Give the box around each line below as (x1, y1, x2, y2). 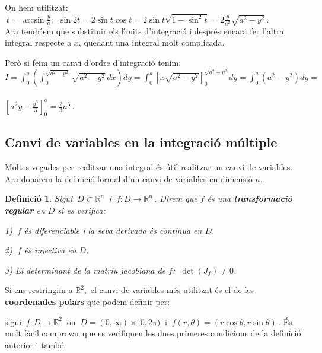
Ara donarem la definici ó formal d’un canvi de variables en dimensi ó (5, 172, 253, 185)
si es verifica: (58, 203, 106, 216)
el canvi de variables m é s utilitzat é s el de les (90, 284, 254, 296)
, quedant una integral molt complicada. (78, 36, 225, 49)
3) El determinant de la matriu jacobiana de (5, 263, 166, 276)
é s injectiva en (24, 244, 76, 256)
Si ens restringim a (5, 284, 73, 296)
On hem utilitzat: (5, 1, 68, 13)
